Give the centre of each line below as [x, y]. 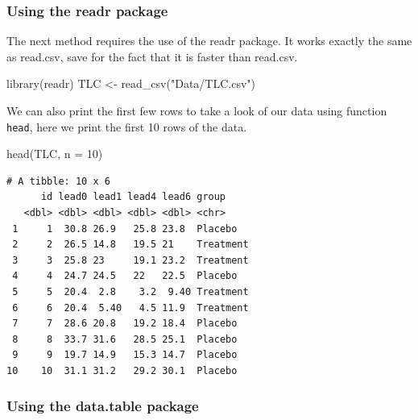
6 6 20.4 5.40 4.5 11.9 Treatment [130, 308]
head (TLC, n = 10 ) [55, 154]
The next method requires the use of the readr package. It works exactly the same [209, 41]
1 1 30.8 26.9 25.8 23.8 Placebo [125, 229]
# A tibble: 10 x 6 [58, 181]
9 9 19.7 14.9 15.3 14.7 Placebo [125, 355]
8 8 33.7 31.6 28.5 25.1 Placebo [125, 339]
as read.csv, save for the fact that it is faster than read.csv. [152, 56]
